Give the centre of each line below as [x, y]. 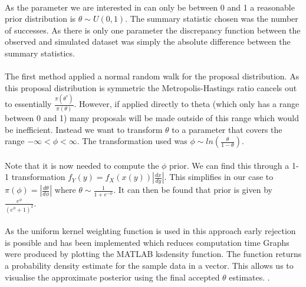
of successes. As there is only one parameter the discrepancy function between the [153, 30]
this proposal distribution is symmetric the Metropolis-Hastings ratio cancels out [151, 87]
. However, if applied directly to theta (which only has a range [187, 104]
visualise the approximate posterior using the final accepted [112, 277]
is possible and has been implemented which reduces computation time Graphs [147, 242]
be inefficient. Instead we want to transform [84, 129]
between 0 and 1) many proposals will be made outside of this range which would [152, 117]
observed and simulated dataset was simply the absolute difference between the [148, 41]
